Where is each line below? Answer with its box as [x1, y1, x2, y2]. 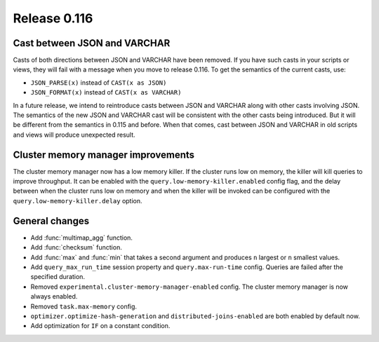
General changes [13, 214, 90, 227]
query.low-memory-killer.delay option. [13, 196, 143, 205]
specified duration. [30, 273, 86, 281]
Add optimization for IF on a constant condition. [30, 322, 171, 330]
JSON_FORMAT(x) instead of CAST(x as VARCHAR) [30, 88, 182, 97]
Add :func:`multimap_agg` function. [30, 233, 133, 242]
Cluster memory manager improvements [13, 149, 195, 160]
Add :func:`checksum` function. [30, 243, 122, 252]
